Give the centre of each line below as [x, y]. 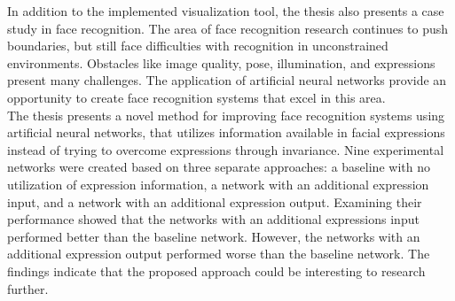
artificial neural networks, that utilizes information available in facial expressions [226, 132]
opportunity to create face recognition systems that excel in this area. [196, 97]
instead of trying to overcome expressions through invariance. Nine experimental [226, 149]
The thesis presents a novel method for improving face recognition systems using [226, 115]
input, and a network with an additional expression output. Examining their [215, 201]
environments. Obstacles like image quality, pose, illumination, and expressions [221, 62]
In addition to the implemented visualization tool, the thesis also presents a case [226, 11]
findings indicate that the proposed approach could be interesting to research [216, 270]
